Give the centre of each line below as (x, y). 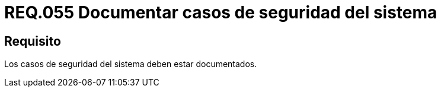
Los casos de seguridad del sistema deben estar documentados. (131, 64)
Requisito (33, 41)
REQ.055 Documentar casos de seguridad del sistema (221, 12)
